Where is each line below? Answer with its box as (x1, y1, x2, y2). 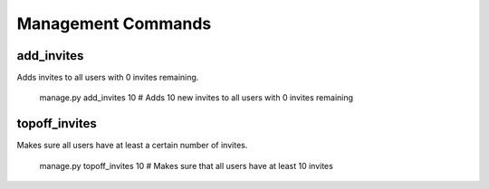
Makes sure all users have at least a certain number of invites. (16, 140, 248, 151)
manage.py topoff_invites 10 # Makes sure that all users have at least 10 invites (39, 160, 334, 171)
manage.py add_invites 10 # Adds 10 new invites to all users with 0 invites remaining (39, 92, 353, 103)
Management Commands (16, 14, 212, 33)
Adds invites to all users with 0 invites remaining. (16, 72, 199, 83)
